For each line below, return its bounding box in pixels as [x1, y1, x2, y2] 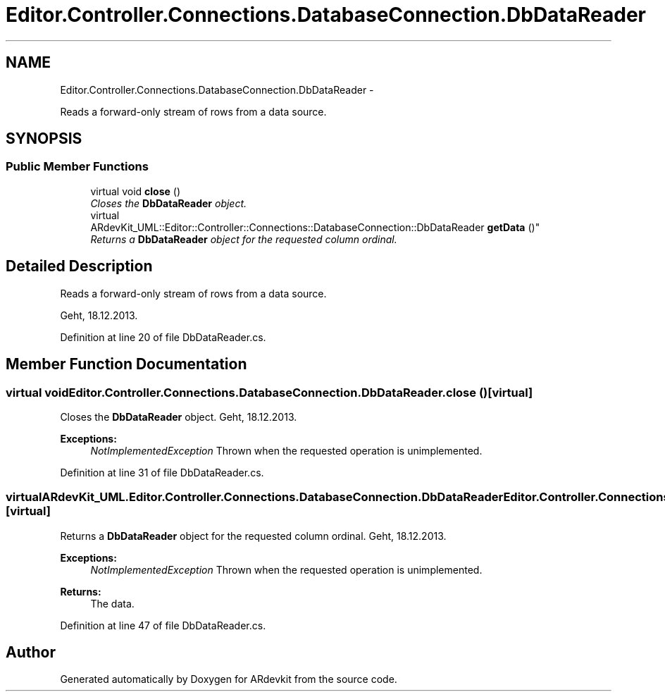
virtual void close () [90, 185, 181, 197]
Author [6, 643, 56, 662]
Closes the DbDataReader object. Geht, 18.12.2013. [60, 410, 297, 423]
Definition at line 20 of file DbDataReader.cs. [60, 331, 266, 343]
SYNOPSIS [6, 130, 82, 148]
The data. [90, 597, 135, 610]
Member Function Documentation [6, 355, 247, 374]
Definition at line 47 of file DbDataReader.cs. [60, 619, 266, 631]
